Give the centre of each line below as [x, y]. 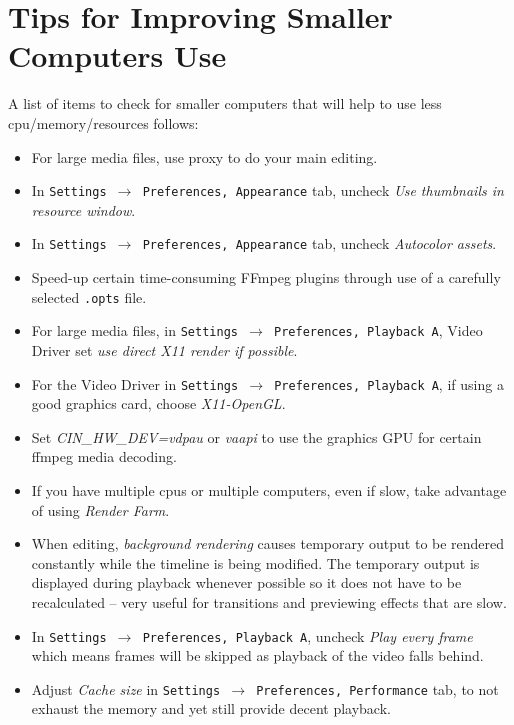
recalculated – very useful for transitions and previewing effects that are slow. [269, 601]
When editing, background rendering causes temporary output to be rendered [268, 543]
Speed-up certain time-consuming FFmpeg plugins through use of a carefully [266, 277]
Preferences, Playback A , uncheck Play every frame [307, 635]
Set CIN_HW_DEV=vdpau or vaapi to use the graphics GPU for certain [256, 436]
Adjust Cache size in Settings [126, 688]
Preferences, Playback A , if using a [389, 383]
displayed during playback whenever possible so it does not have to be [246, 582]
